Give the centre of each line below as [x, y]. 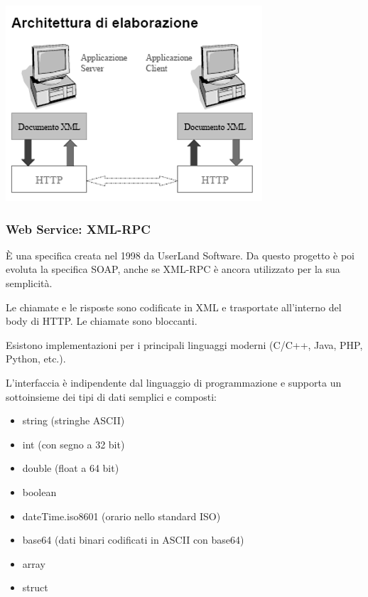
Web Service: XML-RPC [78, 228]
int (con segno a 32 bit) [74, 444]
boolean [39, 491]
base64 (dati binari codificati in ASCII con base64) [133, 540]
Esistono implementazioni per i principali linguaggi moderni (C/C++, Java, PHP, [184, 344]
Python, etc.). [36, 359]
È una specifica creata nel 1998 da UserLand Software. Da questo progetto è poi [180, 255]
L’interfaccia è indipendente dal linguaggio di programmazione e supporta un [174, 382]
